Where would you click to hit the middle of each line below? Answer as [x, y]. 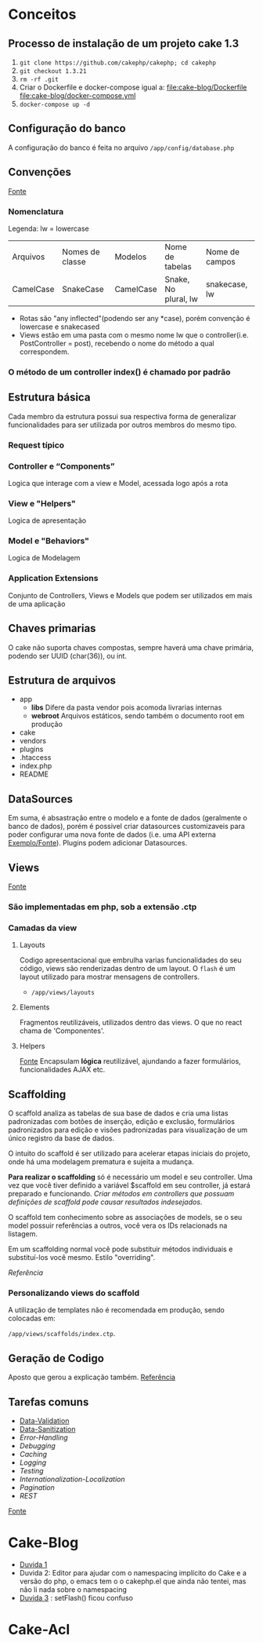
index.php [36, 766]
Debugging [38, 1445]
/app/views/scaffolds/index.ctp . [62, 1334]
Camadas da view [43, 928]
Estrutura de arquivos [62, 680]
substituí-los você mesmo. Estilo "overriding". [82, 1258]
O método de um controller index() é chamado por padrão [119, 372]
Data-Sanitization [47, 1429]
